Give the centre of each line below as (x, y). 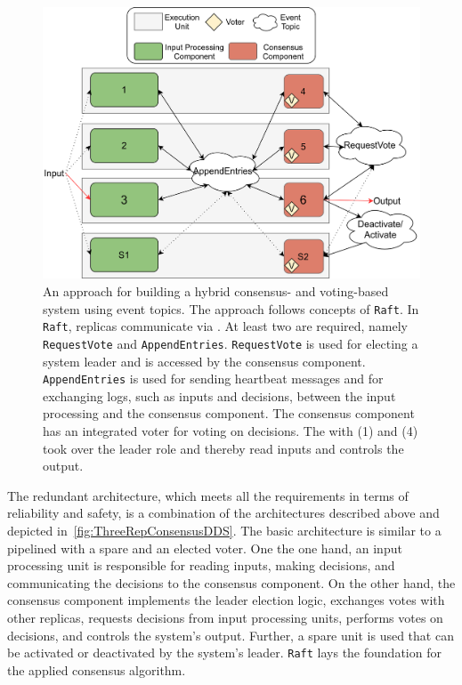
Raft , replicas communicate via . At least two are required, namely (226, 326)
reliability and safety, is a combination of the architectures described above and (223, 513)
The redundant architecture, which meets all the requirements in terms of (208, 495)
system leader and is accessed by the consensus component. (204, 361)
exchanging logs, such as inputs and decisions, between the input (219, 395)
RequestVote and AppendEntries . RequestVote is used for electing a (231, 343)
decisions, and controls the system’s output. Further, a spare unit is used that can (231, 635)
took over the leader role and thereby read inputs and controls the (223, 448)
